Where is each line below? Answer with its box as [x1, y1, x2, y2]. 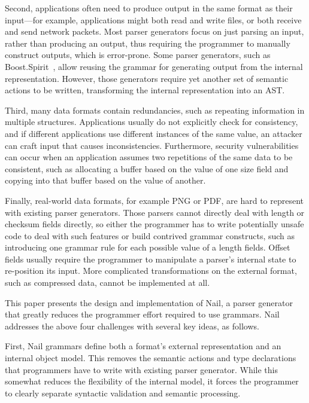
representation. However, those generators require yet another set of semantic [5, 72, 289, 84]
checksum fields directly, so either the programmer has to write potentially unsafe [5, 218, 304, 230]
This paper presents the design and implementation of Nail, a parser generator [5, 296, 293, 309]
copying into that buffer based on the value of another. [5, 174, 206, 187]
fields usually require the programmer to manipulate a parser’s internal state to [5, 252, 296, 265]
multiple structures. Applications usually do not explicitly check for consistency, [5, 115, 298, 128]
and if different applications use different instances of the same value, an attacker [5, 127, 302, 139]
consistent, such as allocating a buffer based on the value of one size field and [5, 162, 289, 175]
